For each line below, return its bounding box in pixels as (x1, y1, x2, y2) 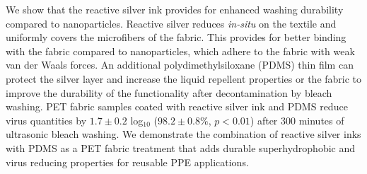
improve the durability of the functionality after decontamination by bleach (6, 85, 332, 100)
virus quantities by (6, 112, 87, 127)
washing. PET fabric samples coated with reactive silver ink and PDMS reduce (6, 99, 348, 114)
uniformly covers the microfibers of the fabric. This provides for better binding (6, 30, 346, 45)
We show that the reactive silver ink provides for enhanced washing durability (6, 2, 344, 16)
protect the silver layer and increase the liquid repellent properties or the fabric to (6, 71, 362, 86)
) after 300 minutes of (250, 112, 344, 127)
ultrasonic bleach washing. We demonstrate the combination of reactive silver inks (6, 127, 361, 141)
